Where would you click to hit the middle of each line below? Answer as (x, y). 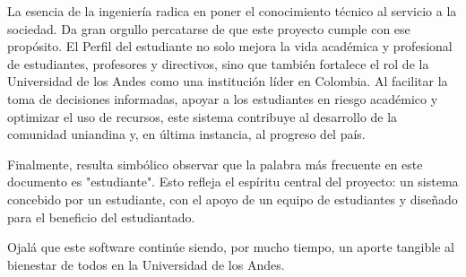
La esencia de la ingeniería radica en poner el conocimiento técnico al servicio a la (232, 11)
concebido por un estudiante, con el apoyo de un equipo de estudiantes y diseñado (233, 199)
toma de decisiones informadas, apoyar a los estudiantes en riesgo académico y (223, 98)
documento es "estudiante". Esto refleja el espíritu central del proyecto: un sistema (233, 182)
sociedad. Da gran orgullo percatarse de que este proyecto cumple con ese (209, 28)
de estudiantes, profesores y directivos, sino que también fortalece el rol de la (218, 63)
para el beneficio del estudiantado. (101, 216)
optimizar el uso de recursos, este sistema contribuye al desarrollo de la (203, 116)
